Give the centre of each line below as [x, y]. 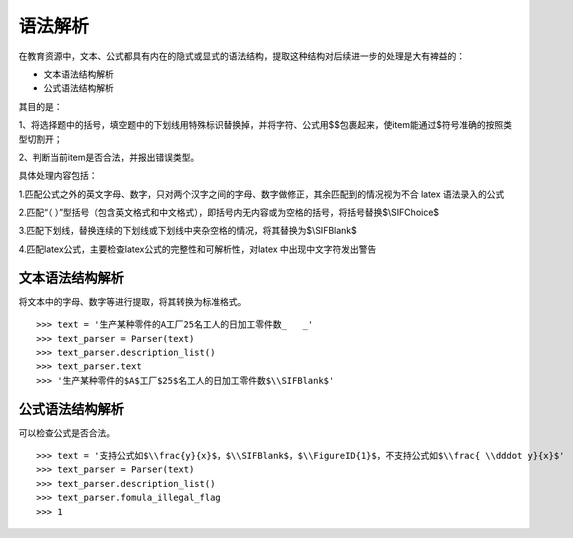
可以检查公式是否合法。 [66, 432]
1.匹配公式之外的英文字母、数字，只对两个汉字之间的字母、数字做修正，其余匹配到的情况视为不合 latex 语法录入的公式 [261, 194]
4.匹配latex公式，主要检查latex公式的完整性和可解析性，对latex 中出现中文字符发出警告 [197, 249]
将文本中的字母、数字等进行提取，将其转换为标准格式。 [132, 301]
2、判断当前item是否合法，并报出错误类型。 [109, 157]
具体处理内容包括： [58, 176]
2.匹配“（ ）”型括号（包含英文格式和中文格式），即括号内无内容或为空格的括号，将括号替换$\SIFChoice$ [229, 212]
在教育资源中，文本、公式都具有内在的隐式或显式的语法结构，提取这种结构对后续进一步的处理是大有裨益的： [241, 56]
